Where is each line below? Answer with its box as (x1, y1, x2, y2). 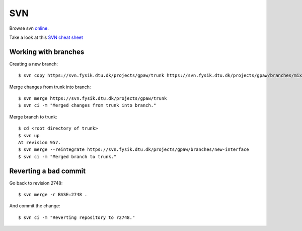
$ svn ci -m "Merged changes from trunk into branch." (18, 102, 157, 108)
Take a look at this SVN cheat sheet (9, 34, 83, 40)
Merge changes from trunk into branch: (9, 84, 91, 90)
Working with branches (9, 47, 85, 56)
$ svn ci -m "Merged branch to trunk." (18, 154, 117, 159)
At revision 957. (18, 139, 61, 145)
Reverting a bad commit (9, 166, 86, 175)
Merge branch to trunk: (9, 113, 57, 120)
